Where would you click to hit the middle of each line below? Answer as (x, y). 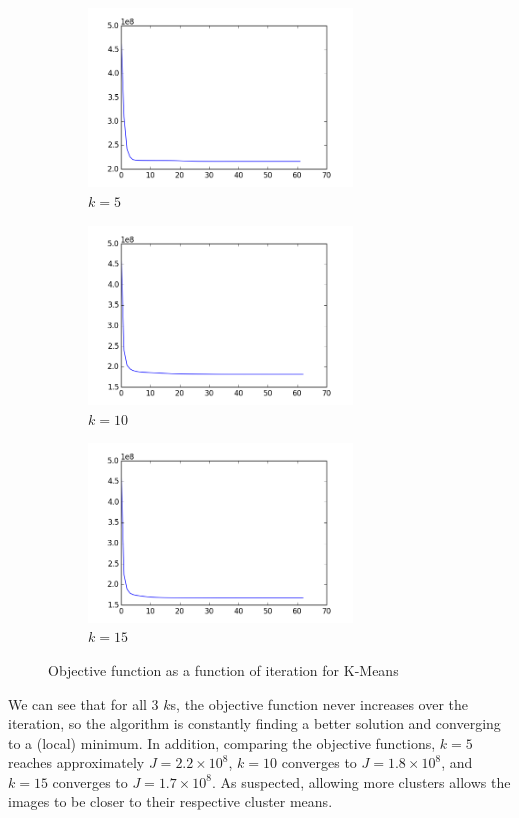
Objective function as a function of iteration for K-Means (223, 669)
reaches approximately (76, 762)
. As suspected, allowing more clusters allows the (361, 781)
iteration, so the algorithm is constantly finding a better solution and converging (254, 723)
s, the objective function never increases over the (319, 703)
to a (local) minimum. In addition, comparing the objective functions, (222, 742)
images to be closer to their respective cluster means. (170, 801)
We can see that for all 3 (83, 703)
